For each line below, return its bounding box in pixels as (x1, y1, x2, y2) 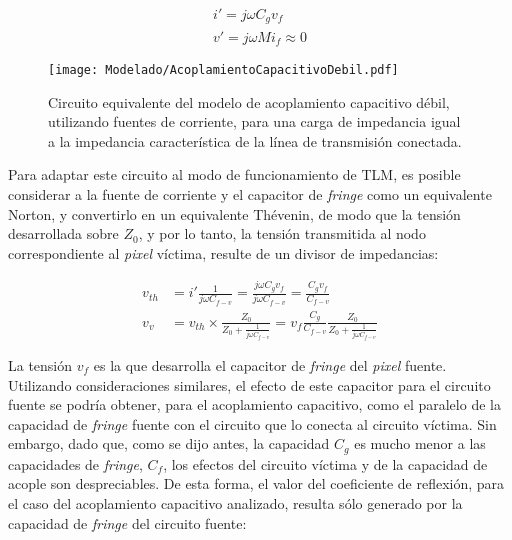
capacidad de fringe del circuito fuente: (8, 512, 247, 533)
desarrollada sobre (8, 223, 119, 244)
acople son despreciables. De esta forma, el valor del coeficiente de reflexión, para (8, 473, 505, 494)
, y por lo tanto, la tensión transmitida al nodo (138, 223, 426, 244)
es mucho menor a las (354, 433, 486, 454)
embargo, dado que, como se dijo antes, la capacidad (8, 433, 330, 454)
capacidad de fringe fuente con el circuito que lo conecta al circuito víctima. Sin (8, 413, 497, 434)
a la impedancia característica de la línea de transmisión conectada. (48, 130, 462, 151)
